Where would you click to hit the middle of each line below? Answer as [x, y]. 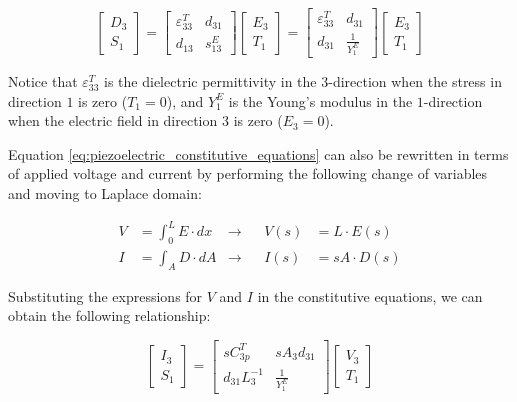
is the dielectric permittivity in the [210, 81]
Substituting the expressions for [105, 295]
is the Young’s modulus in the [320, 100]
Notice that [43, 81]
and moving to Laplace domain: [105, 193]
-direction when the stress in [415, 81]
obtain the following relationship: [109, 315]
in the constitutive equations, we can [370, 295]
